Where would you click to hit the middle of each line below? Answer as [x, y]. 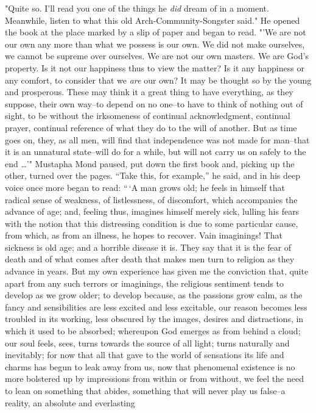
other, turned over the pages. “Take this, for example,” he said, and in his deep [153, 175]
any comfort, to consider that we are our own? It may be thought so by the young [158, 80]
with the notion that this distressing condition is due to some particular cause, [152, 223]
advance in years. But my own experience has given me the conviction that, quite [157, 271]
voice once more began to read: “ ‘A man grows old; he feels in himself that [145, 187]
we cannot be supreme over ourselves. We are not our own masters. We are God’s [157, 56]
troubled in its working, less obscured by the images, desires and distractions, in [154, 319]
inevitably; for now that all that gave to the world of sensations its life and [145, 355]
